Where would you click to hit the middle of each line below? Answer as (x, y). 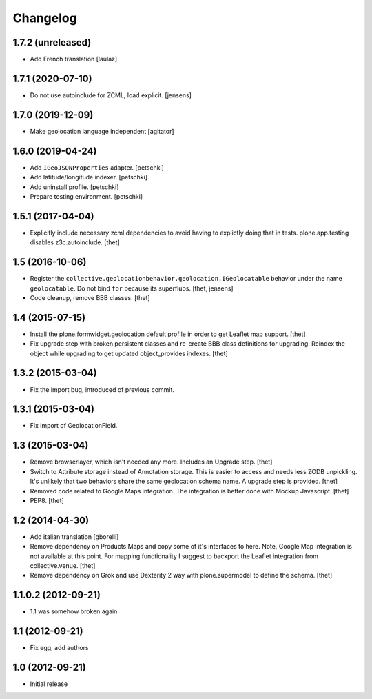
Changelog (45, 18)
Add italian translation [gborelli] (74, 536)
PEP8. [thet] (47, 500)
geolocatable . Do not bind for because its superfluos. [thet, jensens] (132, 288)
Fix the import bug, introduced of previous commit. (102, 389)
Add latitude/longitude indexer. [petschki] (89, 177)
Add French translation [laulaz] (74, 59)
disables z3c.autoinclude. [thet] (75, 242)
